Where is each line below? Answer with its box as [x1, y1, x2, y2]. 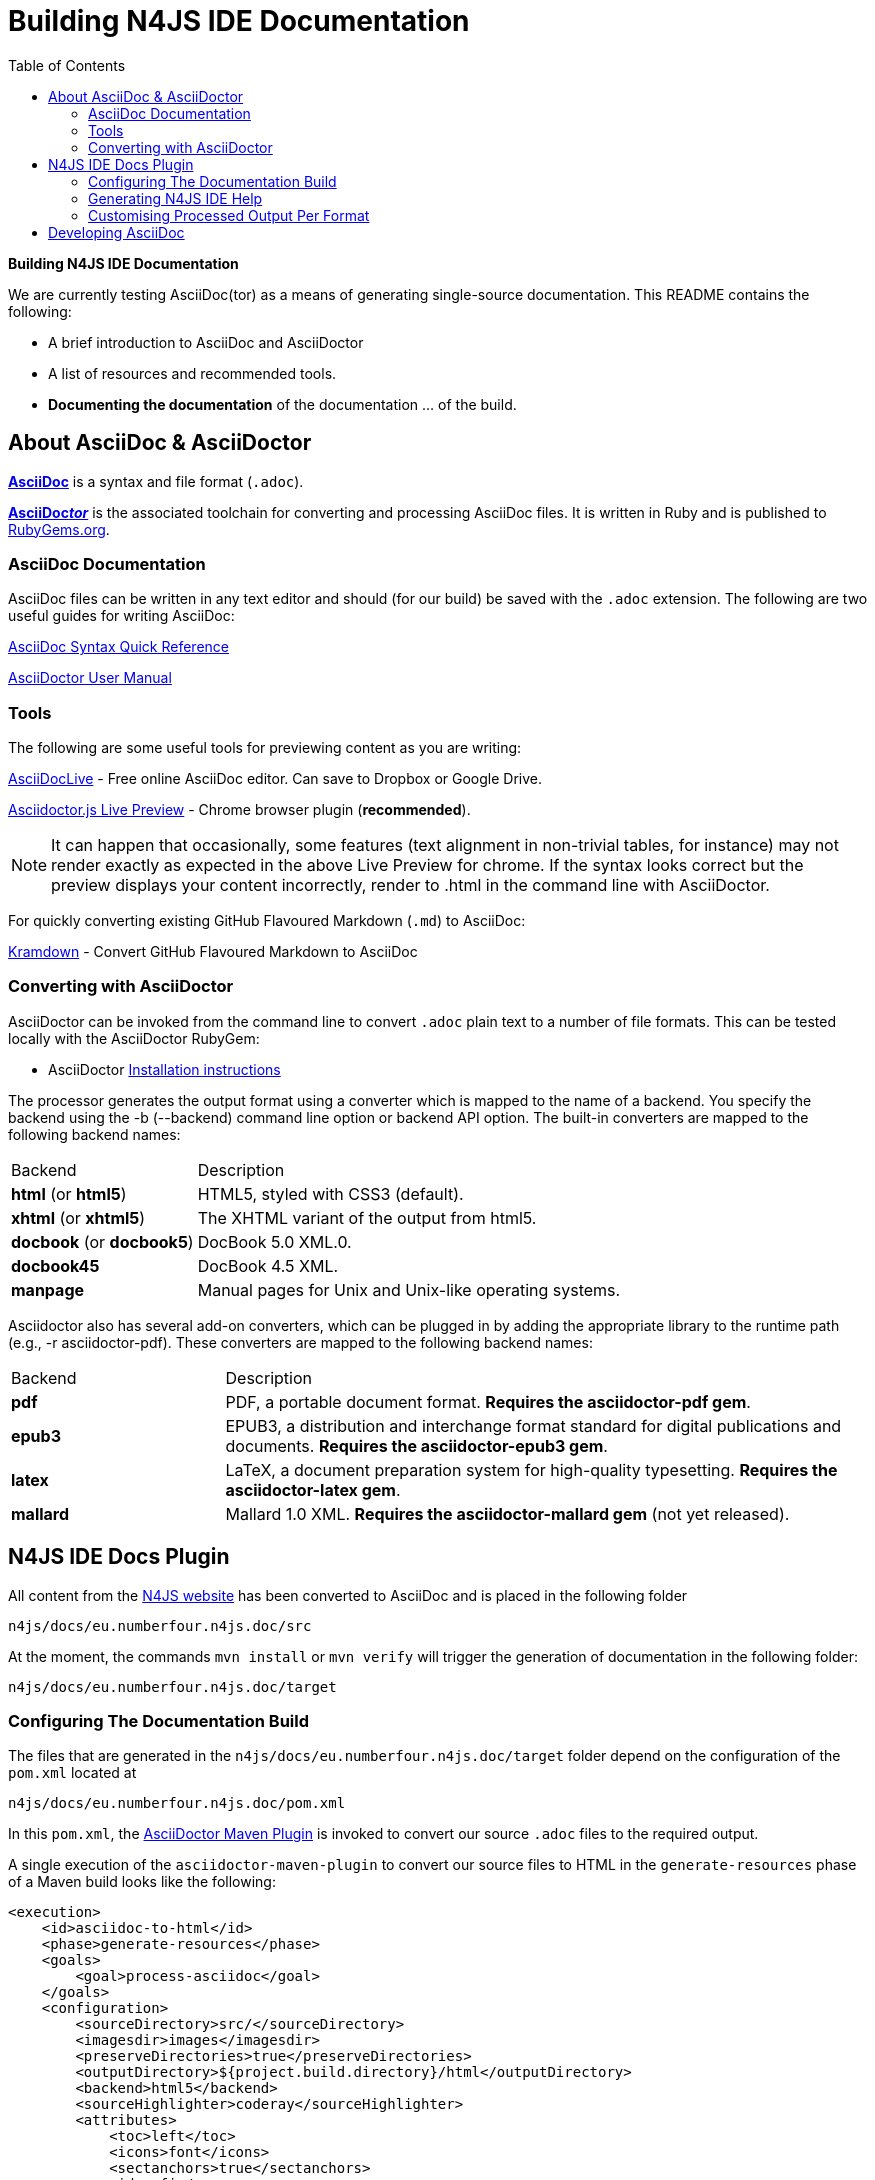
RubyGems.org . [8, 520, 110, 538]
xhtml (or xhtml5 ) [11, 1207, 146, 1228]
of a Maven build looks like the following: [8, 1873, 276, 1891]
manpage [11, 1279, 85, 1300]
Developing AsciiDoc [48, 223, 185, 241]
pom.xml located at [8, 1764, 137, 1782]
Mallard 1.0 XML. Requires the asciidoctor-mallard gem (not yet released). [225, 1503, 790, 1524]
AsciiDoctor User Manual [8, 669, 172, 687]
